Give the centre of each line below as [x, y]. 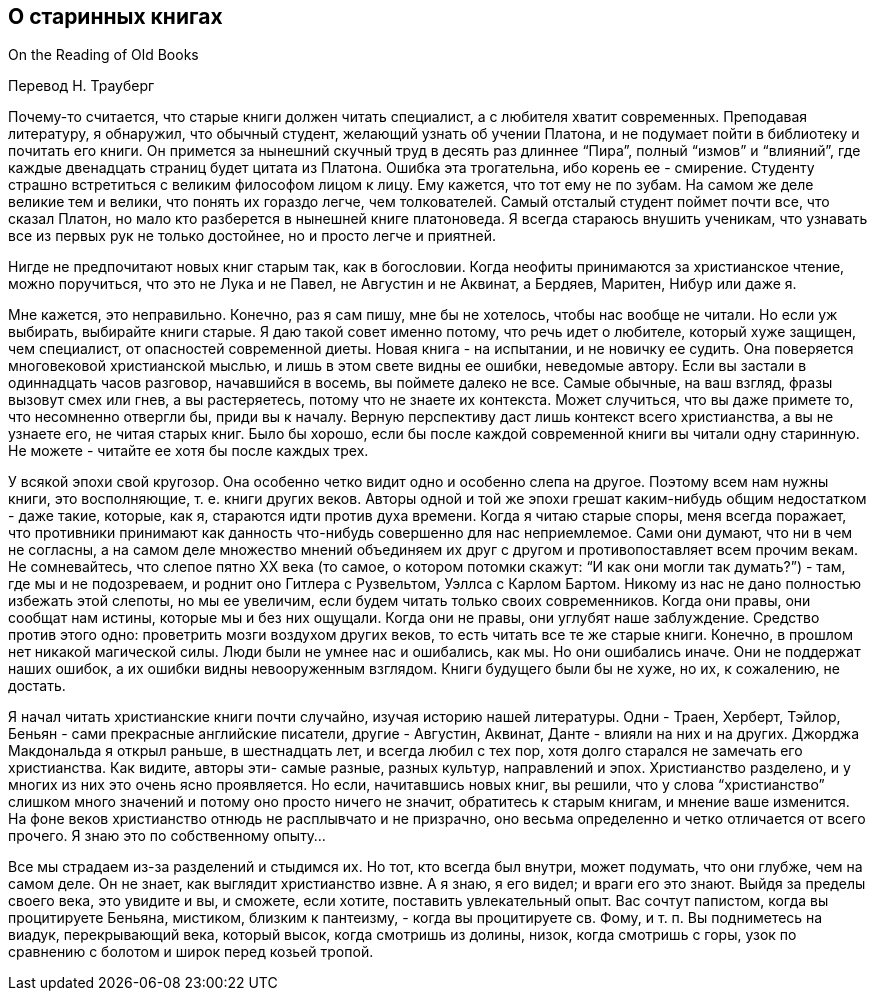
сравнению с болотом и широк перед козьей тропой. [191, 952]
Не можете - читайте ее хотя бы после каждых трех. [188, 451]
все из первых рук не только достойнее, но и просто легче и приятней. [252, 236]
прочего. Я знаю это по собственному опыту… [167, 836]
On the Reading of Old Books [103, 55]
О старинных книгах [115, 16]
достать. [37, 686]
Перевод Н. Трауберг [81, 86]
